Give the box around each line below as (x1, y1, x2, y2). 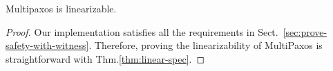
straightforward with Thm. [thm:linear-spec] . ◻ (6, 51, 205, 65)
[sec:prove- (283, 24, 327, 39)
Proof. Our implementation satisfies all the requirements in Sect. (6, 24, 278, 39)
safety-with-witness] (6, 38, 89, 52)
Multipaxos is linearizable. (6, 1, 117, 15)
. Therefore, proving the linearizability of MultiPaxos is (88, 38, 323, 52)
